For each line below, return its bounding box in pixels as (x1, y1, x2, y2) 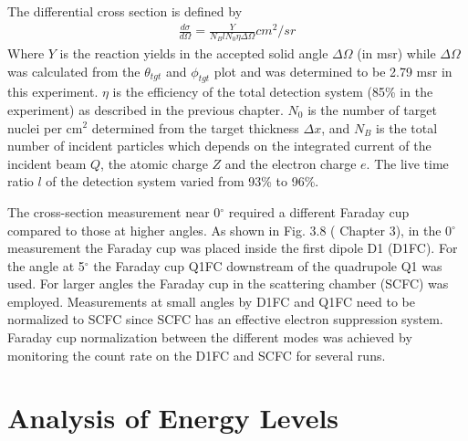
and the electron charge (224, 153, 357, 173)
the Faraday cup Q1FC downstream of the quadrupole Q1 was (93, 256, 442, 275)
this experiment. (7, 82, 99, 101)
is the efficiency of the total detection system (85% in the (112, 82, 433, 101)
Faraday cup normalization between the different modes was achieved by (7, 328, 412, 347)
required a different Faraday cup (228, 202, 410, 221)
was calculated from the (7, 61, 140, 80)
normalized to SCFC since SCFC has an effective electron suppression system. (7, 310, 443, 329)
